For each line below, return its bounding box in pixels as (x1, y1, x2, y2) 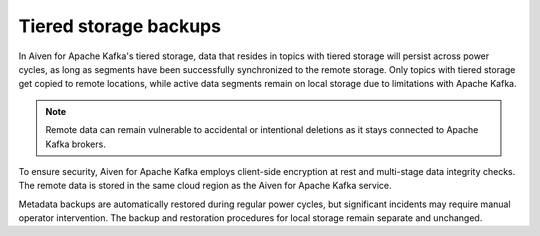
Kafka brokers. (45, 138, 107, 150)
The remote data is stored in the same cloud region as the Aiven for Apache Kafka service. (18, 180, 392, 192)
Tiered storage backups (18, 15, 222, 37)
